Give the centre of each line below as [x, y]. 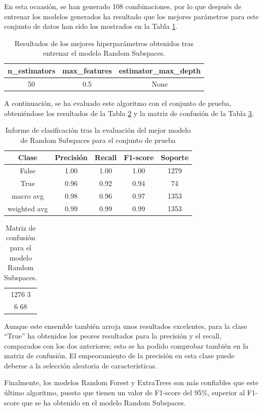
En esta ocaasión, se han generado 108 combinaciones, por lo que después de [123, 6]
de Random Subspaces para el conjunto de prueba [98, 140]
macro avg [28, 195]
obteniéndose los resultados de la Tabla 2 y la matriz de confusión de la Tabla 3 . [129, 113]
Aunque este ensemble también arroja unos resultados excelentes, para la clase [126, 326]
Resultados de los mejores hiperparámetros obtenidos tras [104, 43]
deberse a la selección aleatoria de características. [81, 365]
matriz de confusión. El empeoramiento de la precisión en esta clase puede [119, 356]
